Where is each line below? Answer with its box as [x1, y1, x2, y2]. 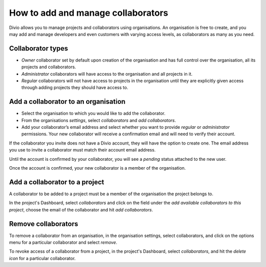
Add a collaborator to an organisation [9, 97, 126, 106]
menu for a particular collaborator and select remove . [9, 239, 118, 245]
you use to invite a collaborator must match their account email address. [9, 147, 156, 153]
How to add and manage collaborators [9, 7, 168, 18]
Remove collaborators [9, 219, 78, 228]
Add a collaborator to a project [9, 178, 104, 186]
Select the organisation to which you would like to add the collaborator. [21, 111, 166, 117]
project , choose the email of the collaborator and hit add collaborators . [9, 207, 153, 212]
